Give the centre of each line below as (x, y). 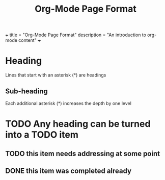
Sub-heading (27, 91)
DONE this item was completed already (68, 171)
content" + (30, 40)
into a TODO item (42, 135)
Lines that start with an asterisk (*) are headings (56, 75)
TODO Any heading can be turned (78, 124)
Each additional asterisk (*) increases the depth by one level (68, 103)
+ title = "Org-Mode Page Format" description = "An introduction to (76, 35)
